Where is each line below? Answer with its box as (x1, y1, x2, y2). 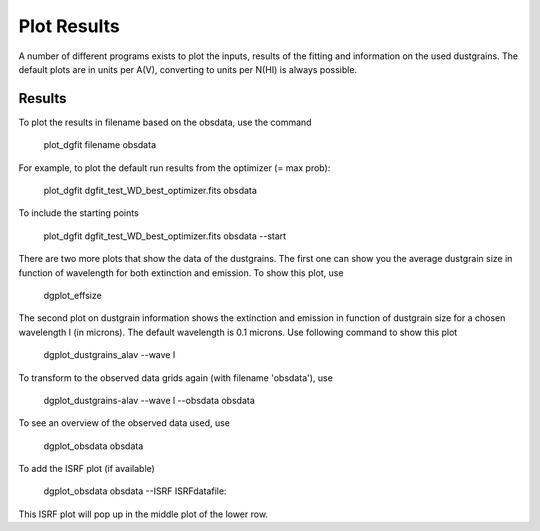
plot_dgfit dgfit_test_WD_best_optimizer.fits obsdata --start (43, 230, 287, 242)
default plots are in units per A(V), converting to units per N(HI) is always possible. (18, 63, 358, 75)
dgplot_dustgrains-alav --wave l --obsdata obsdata (43, 394, 255, 406)
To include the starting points (18, 207, 139, 219)
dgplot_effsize (43, 289, 102, 301)
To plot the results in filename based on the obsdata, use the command (18, 116, 312, 128)
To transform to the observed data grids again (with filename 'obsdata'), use (18, 371, 334, 384)
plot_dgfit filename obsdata (43, 139, 157, 151)
